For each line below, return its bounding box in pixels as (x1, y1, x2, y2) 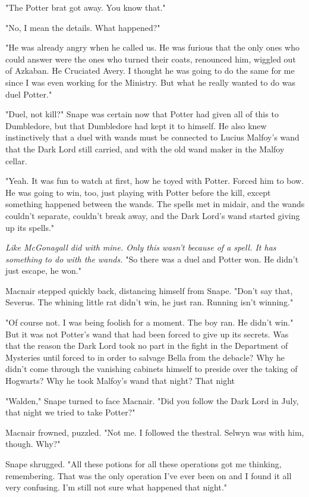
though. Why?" (5, 437, 61, 450)
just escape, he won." (5, 264, 81, 277)
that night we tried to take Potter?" (5, 406, 135, 418)
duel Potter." (5, 87, 52, 100)
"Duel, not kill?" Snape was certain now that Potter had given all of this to (5, 108, 279, 120)
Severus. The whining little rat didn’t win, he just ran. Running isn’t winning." (5, 296, 294, 308)
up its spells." (5, 221, 55, 233)
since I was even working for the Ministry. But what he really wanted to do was (5, 76, 295, 88)
